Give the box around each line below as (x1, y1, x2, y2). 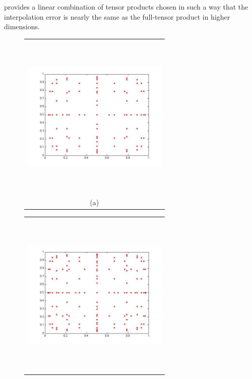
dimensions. (4, 21, 40, 32)
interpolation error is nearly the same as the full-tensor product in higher (4, 11, 230, 22)
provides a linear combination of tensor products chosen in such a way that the (4, 2, 248, 12)
